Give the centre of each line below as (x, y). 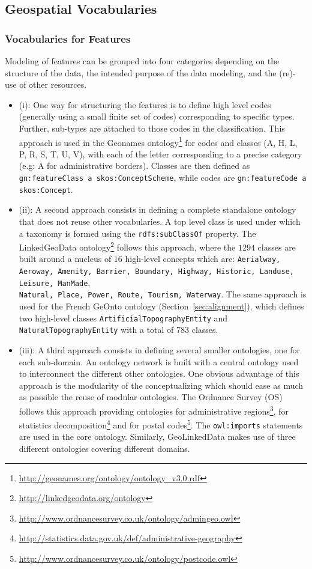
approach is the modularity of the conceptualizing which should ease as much (161, 385)
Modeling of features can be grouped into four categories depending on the (142, 61)
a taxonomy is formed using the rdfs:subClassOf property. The (137, 233)
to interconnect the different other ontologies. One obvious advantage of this (159, 373)
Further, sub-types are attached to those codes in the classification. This (152, 128)
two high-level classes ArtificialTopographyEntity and (123, 318)
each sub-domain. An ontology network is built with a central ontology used (159, 361)
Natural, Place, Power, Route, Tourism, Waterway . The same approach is (163, 294)
